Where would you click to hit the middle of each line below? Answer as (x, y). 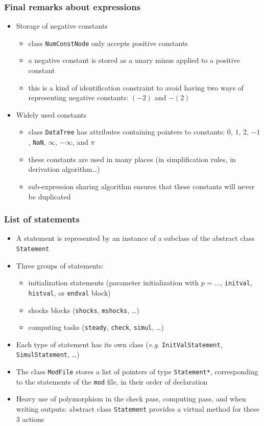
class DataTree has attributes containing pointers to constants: (127, 132)
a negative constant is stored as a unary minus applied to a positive (134, 60)
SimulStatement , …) (48, 354)
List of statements (42, 219)
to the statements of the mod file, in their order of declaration (112, 381)
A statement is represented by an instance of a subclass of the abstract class (135, 238)
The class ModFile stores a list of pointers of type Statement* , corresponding (137, 372)
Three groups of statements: (60, 265)
